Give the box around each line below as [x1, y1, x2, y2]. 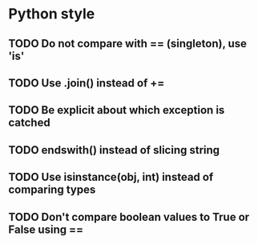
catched [8, 116, 50, 130]
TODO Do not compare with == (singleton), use [8, 37, 247, 50]
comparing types [8, 183, 96, 197]
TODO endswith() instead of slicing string [8, 143, 220, 157]
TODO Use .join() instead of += [8, 76, 165, 90]
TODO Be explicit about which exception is [8, 103, 225, 117]
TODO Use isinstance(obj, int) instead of [8, 170, 214, 184]
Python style [8, 5, 95, 23]
